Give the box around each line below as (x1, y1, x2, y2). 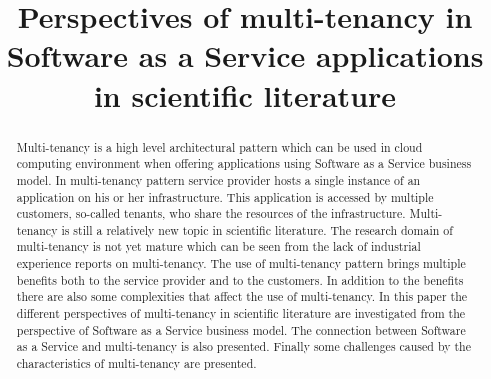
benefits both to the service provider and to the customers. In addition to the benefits (16, 271, 464, 288)
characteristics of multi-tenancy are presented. (16, 355, 257, 372)
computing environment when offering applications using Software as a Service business (16, 155, 472, 172)
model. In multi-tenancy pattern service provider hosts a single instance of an (16, 171, 421, 188)
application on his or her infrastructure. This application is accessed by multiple (16, 188, 434, 205)
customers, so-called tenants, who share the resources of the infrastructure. (16, 205, 406, 222)
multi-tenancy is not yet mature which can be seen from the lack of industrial (16, 238, 421, 255)
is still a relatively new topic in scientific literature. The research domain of (61, 221, 453, 238)
